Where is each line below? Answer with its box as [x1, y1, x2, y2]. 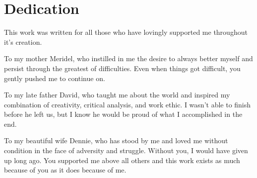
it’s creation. [4, 36, 42, 47]
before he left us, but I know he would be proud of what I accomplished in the [4, 109, 243, 119]
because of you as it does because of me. [4, 165, 127, 175]
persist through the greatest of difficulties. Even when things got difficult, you [4, 63, 241, 73]
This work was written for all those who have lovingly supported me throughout [4, 27, 248, 37]
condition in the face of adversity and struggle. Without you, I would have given [4, 145, 248, 156]
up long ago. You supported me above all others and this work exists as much [4, 155, 240, 165]
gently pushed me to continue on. [4, 73, 105, 83]
